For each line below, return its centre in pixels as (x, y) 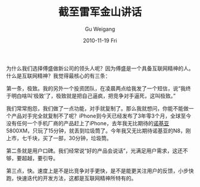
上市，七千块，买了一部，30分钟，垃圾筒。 (59, 138)
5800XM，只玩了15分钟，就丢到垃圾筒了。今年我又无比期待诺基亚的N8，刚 (99, 131)
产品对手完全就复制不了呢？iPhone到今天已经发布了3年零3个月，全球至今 (101, 116)
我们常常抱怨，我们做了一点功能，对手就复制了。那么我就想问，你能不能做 (97, 108)
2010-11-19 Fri (100, 40)
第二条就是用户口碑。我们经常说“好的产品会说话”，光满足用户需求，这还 (95, 150)
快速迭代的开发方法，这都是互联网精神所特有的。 (76, 178)
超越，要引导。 (40, 158)
